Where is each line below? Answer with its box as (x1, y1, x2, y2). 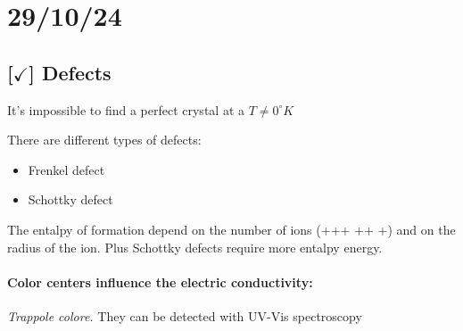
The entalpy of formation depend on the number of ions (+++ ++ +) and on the (7, 219, 456, 238)
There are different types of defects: (7, 130, 202, 149)
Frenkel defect (28, 160, 105, 178)
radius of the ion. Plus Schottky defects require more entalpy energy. (7, 237, 383, 256)
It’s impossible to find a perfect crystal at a (7, 100, 244, 119)
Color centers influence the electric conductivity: (7, 272, 313, 291)
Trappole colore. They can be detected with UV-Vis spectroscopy (7, 306, 362, 325)
